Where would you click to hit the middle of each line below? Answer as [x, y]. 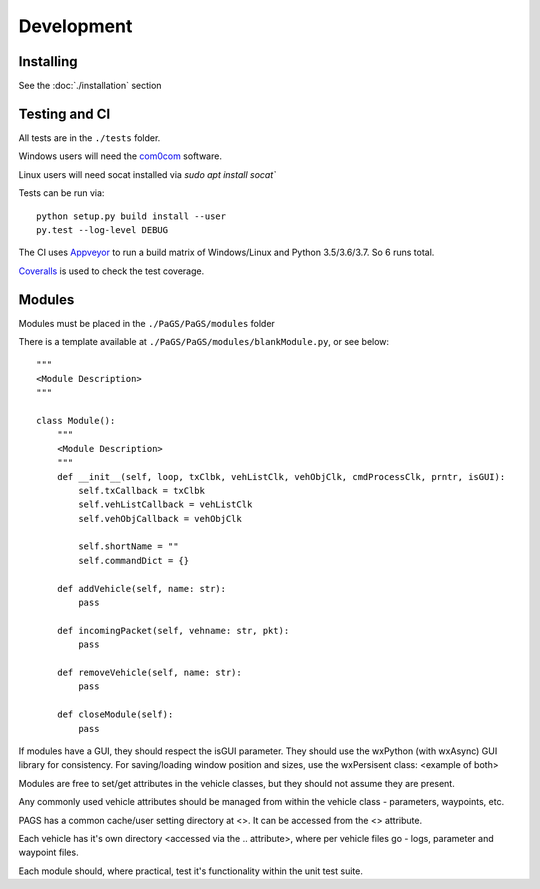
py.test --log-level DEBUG [102, 229]
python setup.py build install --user [131, 216]
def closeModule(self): [115, 714]
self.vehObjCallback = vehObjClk [160, 518]
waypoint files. [48, 852]
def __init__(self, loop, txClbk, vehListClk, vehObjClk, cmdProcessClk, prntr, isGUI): [281, 476]
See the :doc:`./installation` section [90, 86]
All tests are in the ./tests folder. [89, 137]
